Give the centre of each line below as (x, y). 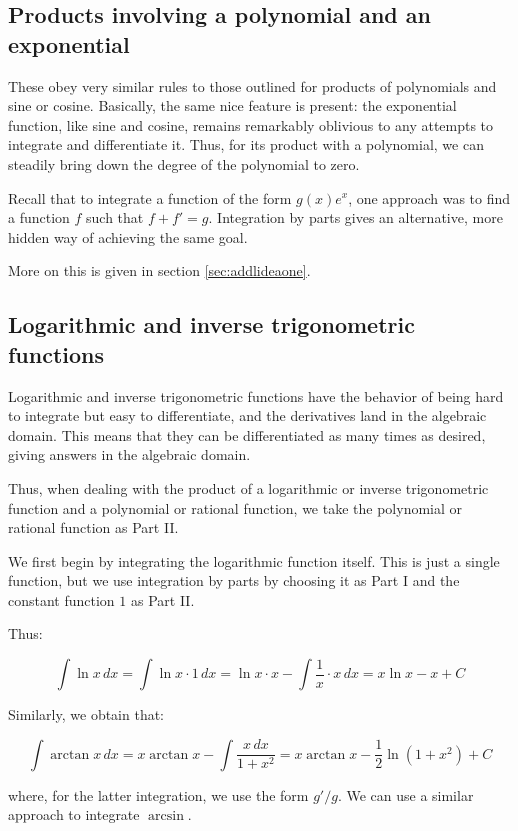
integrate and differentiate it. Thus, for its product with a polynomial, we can (246, 144)
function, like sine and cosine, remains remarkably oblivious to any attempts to (251, 124)
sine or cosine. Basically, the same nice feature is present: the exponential (232, 105)
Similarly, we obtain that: (86, 714)
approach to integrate (74, 814)
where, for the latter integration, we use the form (158, 794)
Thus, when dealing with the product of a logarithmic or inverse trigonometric (248, 487)
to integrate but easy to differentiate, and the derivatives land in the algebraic (247, 415)
